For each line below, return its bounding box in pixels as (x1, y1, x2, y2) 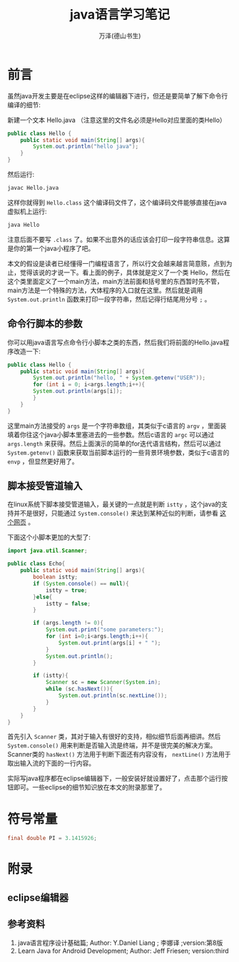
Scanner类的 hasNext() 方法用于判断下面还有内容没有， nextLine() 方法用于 (7, 750, 231, 759)
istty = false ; (45, 600, 91, 607)
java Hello (7, 221, 40, 228)
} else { (33, 593, 53, 600)
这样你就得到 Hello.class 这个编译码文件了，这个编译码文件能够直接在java (7, 198, 227, 207)
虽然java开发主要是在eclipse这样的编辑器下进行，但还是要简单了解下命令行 (7, 91, 228, 100)
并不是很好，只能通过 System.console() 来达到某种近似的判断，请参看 (13, 509, 219, 518)
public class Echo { (7, 561, 66, 568)
